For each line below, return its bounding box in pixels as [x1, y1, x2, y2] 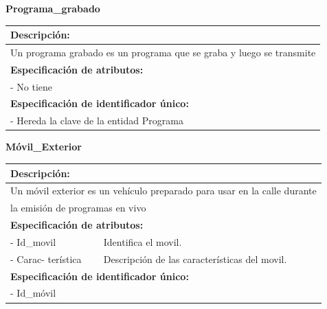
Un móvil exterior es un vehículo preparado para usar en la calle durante [10, 183, 317, 198]
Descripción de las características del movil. [103, 251, 287, 266]
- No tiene [10, 79, 53, 93]
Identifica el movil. [103, 234, 182, 249]
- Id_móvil [10, 286, 56, 300]
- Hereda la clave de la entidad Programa [10, 113, 183, 128]
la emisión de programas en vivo [10, 201, 146, 215]
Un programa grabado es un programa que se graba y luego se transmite [10, 45, 316, 59]
